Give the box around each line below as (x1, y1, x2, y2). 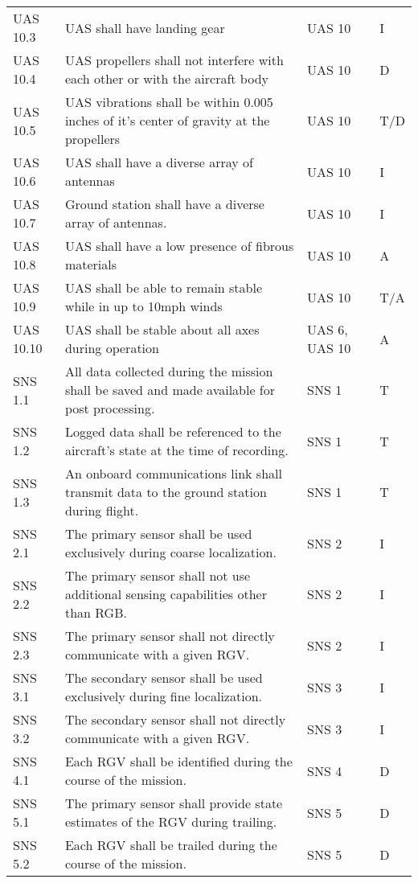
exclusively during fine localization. (64, 687, 262, 705)
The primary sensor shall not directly (64, 626, 275, 645)
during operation (64, 339, 159, 357)
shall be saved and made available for (64, 380, 276, 399)
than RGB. (64, 603, 127, 622)
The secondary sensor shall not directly (64, 710, 286, 729)
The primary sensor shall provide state (64, 794, 283, 812)
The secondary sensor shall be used (64, 668, 263, 687)
